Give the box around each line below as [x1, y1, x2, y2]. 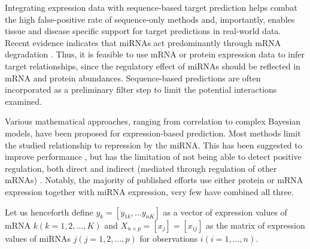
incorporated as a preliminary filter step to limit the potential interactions [5, 83, 277, 96]
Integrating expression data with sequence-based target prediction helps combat [5, 1, 297, 13]
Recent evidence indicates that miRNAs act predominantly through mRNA [5, 36, 281, 48]
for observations [139, 232, 198, 244]
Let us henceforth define [5, 205, 93, 218]
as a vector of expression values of [163, 205, 287, 218]
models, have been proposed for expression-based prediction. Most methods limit [5, 126, 301, 139]
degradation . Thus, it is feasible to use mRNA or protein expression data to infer [5, 48, 305, 60]
